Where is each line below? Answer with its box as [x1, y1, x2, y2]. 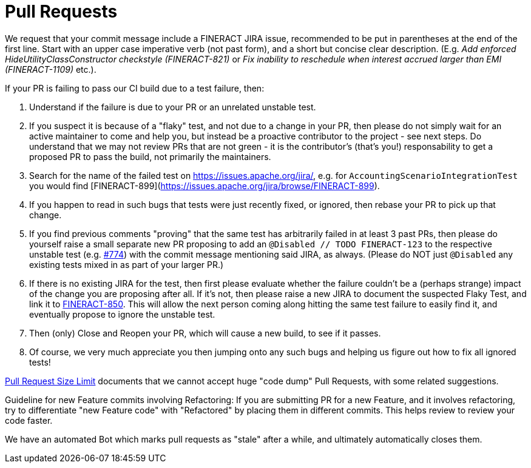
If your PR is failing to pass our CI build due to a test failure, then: [5, 82, 265, 93]
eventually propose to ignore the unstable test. [29, 309, 215, 319]
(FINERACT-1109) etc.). [5, 64, 96, 75]
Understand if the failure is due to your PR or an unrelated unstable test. [29, 101, 316, 112]
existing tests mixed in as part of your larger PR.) [29, 259, 224, 270]
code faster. [5, 415, 53, 426]
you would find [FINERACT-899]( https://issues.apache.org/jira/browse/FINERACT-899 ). [29, 180, 380, 191]
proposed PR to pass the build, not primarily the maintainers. [29, 151, 271, 162]
